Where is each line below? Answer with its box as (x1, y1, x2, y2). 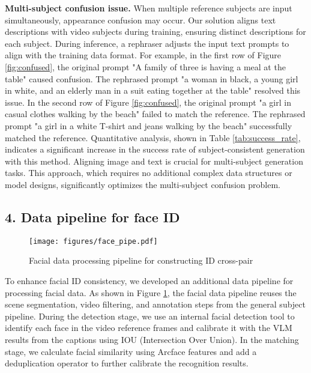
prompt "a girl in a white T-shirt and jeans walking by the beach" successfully (5, 119, 292, 132)
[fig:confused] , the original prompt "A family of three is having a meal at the (5, 60, 286, 73)
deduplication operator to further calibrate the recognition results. (5, 357, 249, 369)
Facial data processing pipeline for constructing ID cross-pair (29, 254, 253, 267)
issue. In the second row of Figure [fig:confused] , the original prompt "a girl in (5, 96, 291, 108)
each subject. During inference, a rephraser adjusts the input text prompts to (5, 37, 289, 49)
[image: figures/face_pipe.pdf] (29, 237, 158, 246)
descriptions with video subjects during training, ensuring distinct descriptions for (5, 25, 306, 38)
